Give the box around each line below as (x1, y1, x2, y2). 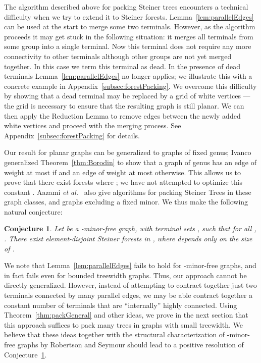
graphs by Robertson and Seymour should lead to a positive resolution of (17, 339, 244, 349)
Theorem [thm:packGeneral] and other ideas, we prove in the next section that (4, 309, 248, 320)
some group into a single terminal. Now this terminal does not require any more (4, 41, 251, 51)
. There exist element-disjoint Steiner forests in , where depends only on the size (4, 233, 252, 244)
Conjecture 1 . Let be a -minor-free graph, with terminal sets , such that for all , (4, 223, 256, 234)
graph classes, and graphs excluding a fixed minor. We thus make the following (4, 196, 248, 207)
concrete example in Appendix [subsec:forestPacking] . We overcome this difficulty (4, 80, 257, 91)
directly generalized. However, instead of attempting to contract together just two (4, 280, 257, 290)
